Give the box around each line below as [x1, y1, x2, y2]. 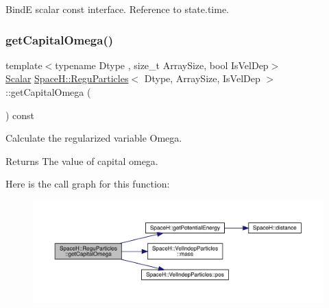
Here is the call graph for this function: [5, 177, 170, 191]
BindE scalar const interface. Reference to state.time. [5, 2, 230, 16]
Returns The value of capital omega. [5, 153, 158, 168]
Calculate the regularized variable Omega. [5, 131, 182, 145]
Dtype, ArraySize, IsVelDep [144, 71, 260, 86]
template [5, 57, 42, 72]
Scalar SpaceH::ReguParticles [5, 71, 129, 86]
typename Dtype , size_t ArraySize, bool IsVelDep [55, 57, 269, 72]
